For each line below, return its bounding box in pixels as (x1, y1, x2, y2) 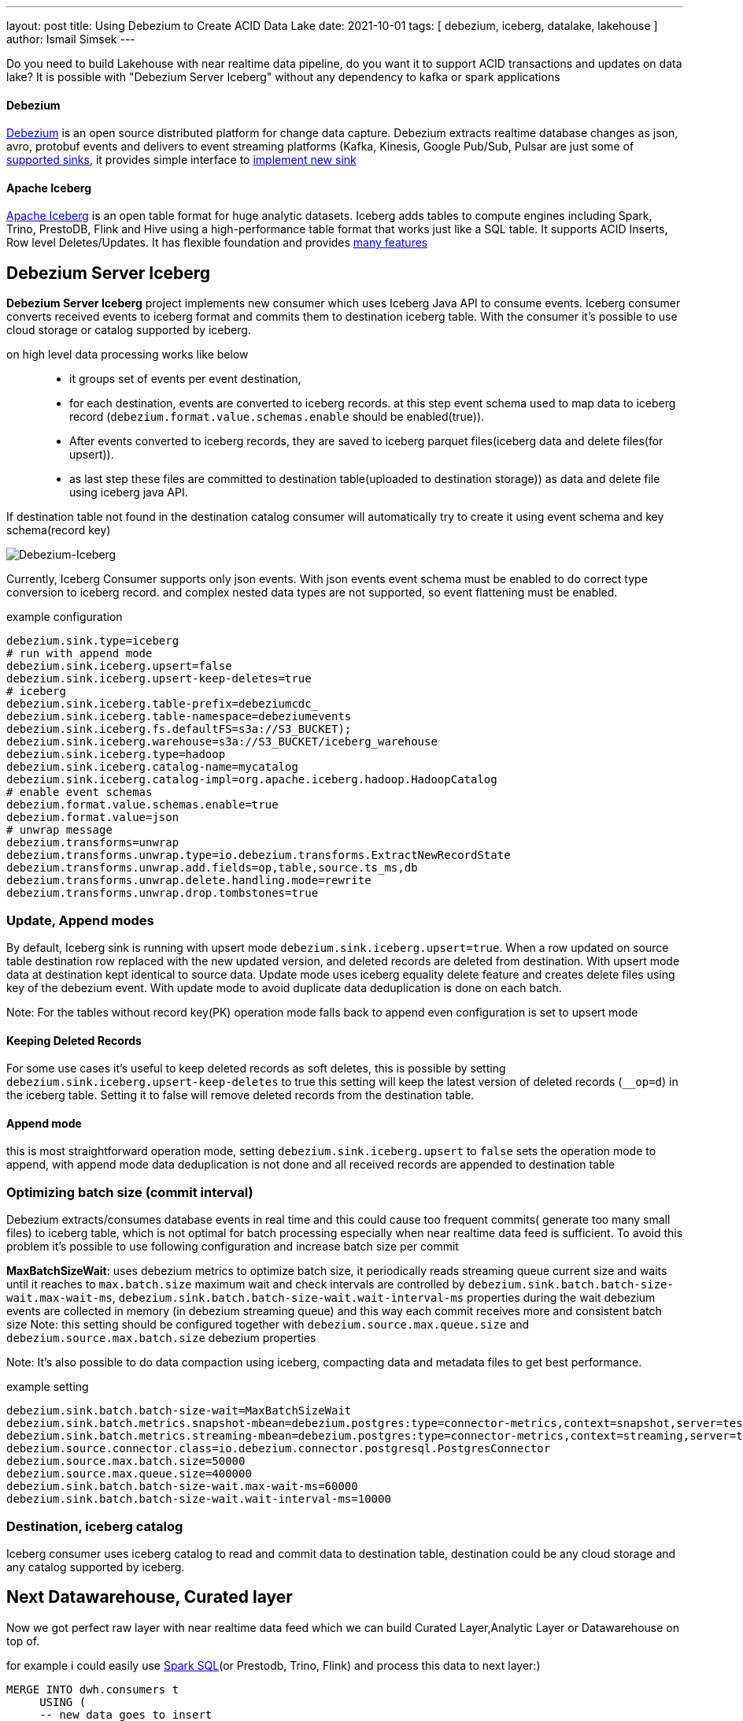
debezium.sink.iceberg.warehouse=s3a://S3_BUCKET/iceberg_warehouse (6, 735, 438, 749)
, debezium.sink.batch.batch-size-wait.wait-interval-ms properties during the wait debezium (112, 1291, 656, 1305)
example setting (6, 1380, 89, 1394)
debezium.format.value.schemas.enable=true (6, 798, 279, 812)
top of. (6, 1634, 40, 1648)
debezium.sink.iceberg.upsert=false (6, 660, 232, 673)
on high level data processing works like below (6, 348, 249, 362)
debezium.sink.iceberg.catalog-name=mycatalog (6, 760, 298, 774)
